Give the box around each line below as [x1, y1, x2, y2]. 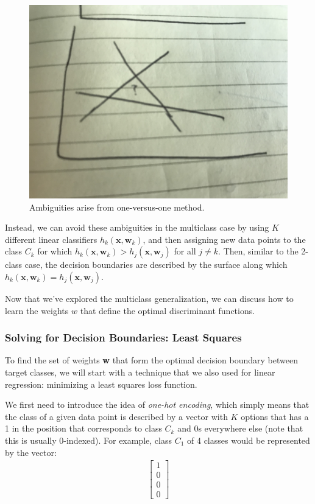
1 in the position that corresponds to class [5, 422, 162, 435]
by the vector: [5, 446, 57, 458]
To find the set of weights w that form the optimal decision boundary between [5, 354, 298, 366]
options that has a [241, 410, 309, 422]
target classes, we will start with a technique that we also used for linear [5, 365, 275, 378]
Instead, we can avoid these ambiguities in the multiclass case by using [5, 221, 269, 234]
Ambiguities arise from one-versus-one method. [29, 200, 205, 213]
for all [174, 245, 196, 257]
